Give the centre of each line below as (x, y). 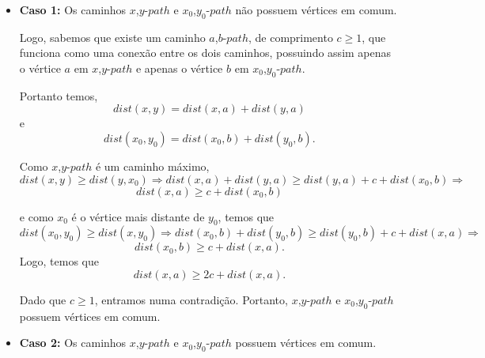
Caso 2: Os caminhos (73, 343)
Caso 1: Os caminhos (73, 9)
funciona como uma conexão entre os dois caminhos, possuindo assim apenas (205, 53)
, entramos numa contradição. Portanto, (191, 299)
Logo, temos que (59, 261)
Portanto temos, (59, 95)
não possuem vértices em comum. (316, 9)
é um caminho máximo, (152, 166)
